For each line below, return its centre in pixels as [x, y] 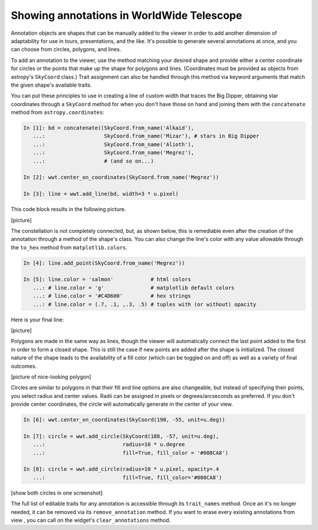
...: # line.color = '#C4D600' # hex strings [112, 296]
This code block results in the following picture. [68, 209]
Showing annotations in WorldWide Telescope [127, 15]
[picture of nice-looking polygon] [51, 377]
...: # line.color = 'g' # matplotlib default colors [134, 288]
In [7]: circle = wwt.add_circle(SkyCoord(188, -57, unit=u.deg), [121, 436]
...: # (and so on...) [93, 161]
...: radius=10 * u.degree [109, 445]
